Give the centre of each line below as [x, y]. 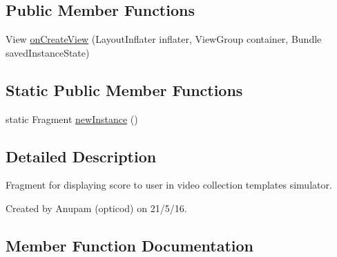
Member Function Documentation [130, 245]
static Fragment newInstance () [72, 118]
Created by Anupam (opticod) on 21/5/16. [96, 208]
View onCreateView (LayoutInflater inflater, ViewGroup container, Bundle [164, 39]
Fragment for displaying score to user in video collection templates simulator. [169, 185]
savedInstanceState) [48, 52]
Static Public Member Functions [124, 89]
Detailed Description [81, 156]
